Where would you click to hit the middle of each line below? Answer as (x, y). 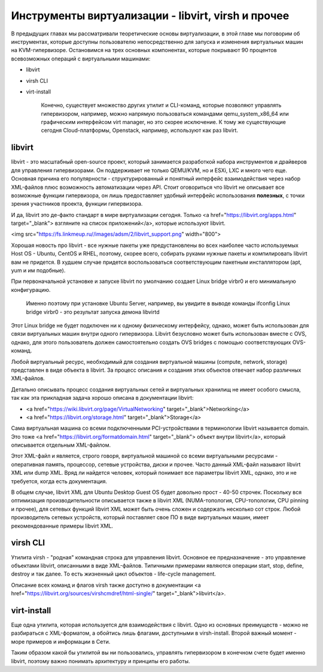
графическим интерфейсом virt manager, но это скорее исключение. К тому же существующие (164, 122)
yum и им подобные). (38, 270)
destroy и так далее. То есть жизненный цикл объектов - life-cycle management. (114, 574)
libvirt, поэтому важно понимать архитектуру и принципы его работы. (101, 661)
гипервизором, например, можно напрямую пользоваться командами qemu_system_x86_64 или (165, 113)
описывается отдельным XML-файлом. (61, 445)
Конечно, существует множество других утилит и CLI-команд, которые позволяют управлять (161, 106)
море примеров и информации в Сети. (61, 641)
